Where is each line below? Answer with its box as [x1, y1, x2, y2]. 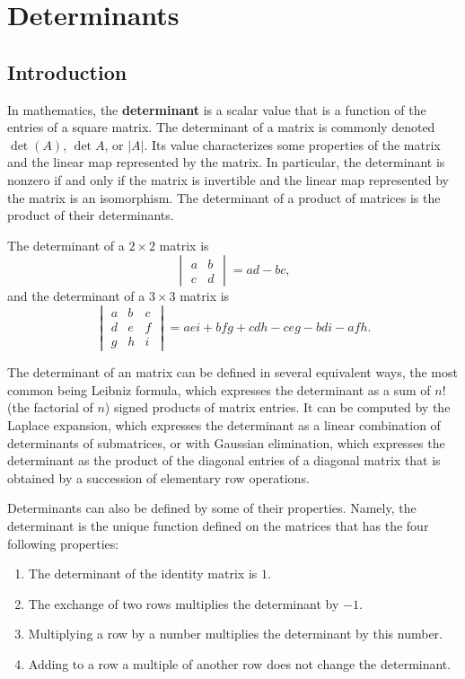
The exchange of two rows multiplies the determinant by [28, 594, 339, 613]
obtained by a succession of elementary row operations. [7, 468, 310, 487]
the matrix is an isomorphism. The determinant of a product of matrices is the [7, 188, 441, 207]
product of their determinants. [7, 206, 174, 225]
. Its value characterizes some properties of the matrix [144, 135, 441, 154]
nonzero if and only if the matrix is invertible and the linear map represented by [7, 170, 449, 189]
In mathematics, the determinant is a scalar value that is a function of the [7, 100, 426, 119]
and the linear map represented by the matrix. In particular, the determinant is [7, 153, 445, 172]
